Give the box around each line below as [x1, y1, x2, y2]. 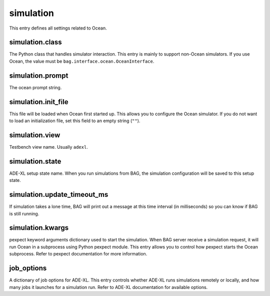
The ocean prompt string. [9, 84, 62, 90]
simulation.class [9, 38, 62, 47]
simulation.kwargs [9, 223, 69, 232]
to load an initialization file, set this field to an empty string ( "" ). [9, 118, 140, 124]
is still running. [9, 210, 39, 216]
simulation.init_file [9, 98, 68, 106]
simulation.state [9, 157, 61, 165]
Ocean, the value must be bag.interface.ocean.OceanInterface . [9, 58, 154, 64]
